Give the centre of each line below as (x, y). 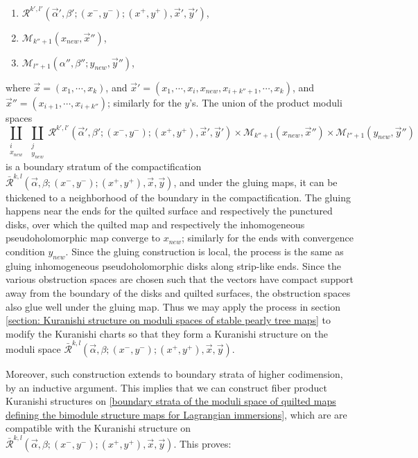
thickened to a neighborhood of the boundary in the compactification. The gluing (178, 197)
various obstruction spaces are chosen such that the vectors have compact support (180, 279)
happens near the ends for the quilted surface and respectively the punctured (169, 211)
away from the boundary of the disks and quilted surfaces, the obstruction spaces (178, 292)
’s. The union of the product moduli (266, 102)
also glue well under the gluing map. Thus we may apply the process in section (173, 306)
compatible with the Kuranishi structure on (98, 428)
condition (25, 251)
